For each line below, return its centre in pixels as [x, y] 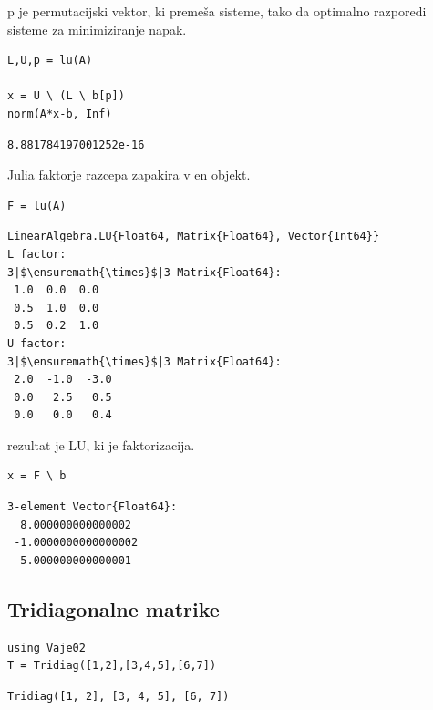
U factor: [37, 343]
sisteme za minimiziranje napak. [97, 29]
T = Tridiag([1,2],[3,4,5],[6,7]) [112, 666]
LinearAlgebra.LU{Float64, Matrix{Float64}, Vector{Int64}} [194, 237]
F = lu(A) [37, 206]
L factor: [37, 254]
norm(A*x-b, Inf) [60, 113]
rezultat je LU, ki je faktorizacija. [101, 444]
